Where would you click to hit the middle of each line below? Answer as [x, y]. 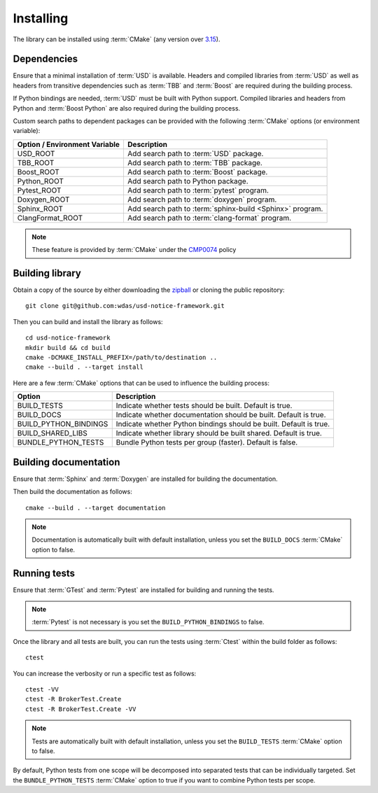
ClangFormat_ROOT [50, 218]
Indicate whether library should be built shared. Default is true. [219, 433]
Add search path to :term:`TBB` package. [195, 162]
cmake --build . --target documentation [96, 508]
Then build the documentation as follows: [72, 492]
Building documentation [66, 462]
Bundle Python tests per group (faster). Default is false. [207, 442]
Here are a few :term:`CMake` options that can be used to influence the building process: [141, 383]
